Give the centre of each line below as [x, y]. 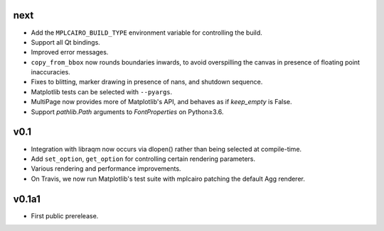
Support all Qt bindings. [66, 42]
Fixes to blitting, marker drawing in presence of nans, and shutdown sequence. [147, 82]
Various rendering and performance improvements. [106, 169]
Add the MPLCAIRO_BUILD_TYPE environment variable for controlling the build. [146, 33]
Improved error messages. [70, 52]
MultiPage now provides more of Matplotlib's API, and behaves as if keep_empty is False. [161, 102]
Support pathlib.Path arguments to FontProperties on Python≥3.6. [127, 112]
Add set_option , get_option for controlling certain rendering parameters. [143, 159]
